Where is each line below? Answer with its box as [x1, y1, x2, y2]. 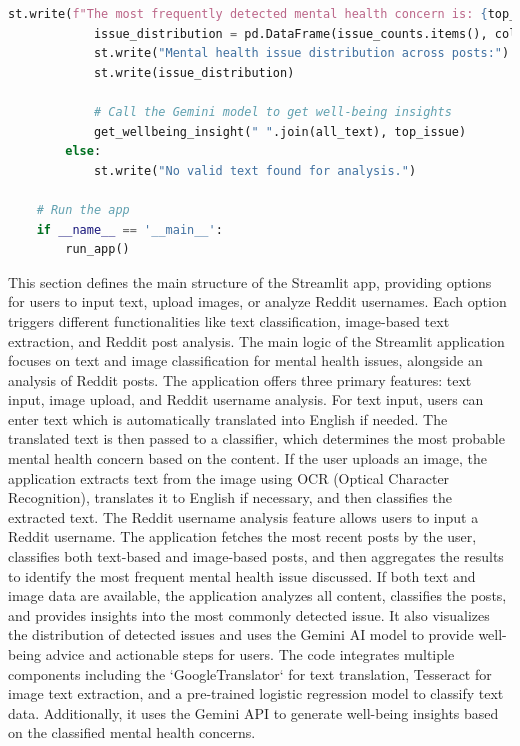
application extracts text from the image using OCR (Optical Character [8, 467, 450, 488]
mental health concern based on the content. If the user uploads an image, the [8, 448, 488, 469]
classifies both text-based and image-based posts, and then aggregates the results [8, 546, 504, 567]
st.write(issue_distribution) [93, 65, 295, 80]
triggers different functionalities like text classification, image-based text [8, 310, 450, 331]
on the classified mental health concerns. [8, 722, 256, 743]
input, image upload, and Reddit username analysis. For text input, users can [8, 389, 484, 410]
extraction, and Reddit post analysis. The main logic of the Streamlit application [8, 330, 505, 351]
